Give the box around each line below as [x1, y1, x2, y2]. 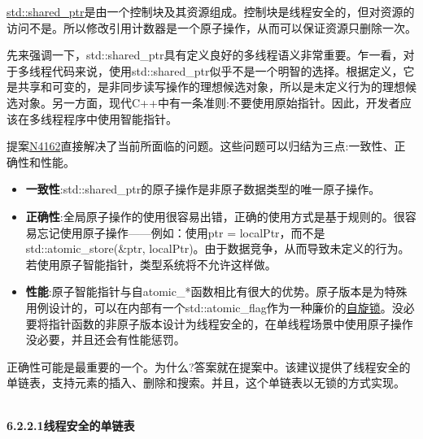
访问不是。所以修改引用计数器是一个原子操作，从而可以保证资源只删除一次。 [7, 19, 416, 36]
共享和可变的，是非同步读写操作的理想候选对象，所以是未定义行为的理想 [17, 78, 405, 95]
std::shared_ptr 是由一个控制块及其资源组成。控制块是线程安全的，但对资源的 [7, 3, 415, 20]
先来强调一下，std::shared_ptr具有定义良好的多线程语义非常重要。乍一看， [7, 46, 403, 63]
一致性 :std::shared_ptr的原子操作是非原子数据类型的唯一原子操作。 [25, 180, 381, 198]
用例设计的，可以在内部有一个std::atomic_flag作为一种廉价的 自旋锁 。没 [25, 298, 403, 315]
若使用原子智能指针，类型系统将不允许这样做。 [25, 255, 277, 272]
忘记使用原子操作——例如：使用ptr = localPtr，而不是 [37, 224, 325, 241]
